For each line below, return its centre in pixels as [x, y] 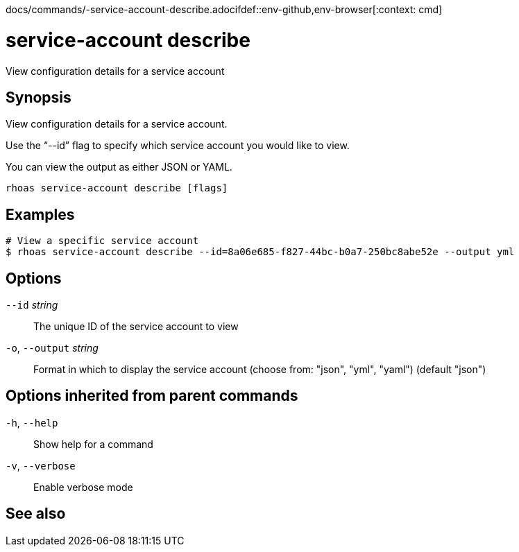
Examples [40, 214]
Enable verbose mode [83, 487]
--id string [32, 305]
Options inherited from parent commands [152, 396]
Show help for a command [93, 444]
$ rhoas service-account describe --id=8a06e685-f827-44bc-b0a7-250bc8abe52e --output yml [260, 252]
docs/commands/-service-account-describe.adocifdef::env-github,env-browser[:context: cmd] [224, 9]
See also [36, 514]
